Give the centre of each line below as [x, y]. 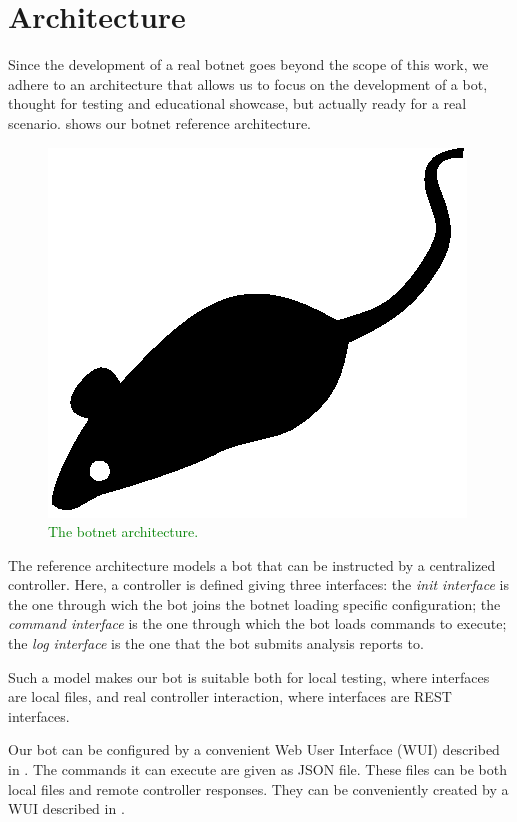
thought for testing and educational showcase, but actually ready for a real [237, 103]
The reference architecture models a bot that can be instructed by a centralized [252, 564]
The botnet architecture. [123, 531]
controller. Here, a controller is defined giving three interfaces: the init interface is [258, 584]
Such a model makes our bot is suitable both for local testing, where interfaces [249, 676]
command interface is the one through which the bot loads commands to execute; [257, 623]
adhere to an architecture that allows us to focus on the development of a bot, [248, 83]
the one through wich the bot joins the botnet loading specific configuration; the [254, 603]
